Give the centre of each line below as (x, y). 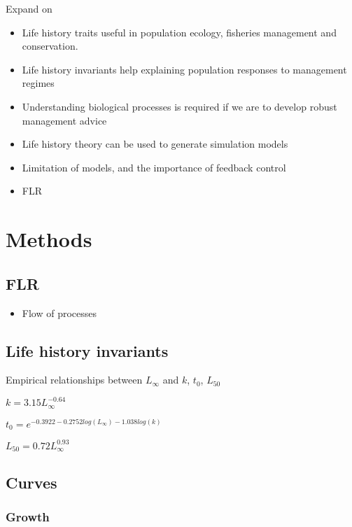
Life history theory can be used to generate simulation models (155, 144)
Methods (49, 239)
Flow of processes (59, 312)
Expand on (29, 8)
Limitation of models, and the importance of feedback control (154, 167)
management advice (64, 120)
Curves (31, 482)
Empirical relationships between (74, 380)
